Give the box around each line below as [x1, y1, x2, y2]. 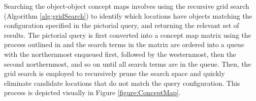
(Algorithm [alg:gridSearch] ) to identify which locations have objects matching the [4, 10, 252, 21]
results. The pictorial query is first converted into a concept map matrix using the [4, 29, 251, 40]
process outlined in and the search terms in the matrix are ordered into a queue [4, 39, 244, 50]
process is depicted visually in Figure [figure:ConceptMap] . [4, 87, 181, 98]
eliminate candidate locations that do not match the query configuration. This [4, 77, 240, 88]
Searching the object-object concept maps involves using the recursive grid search [4, 1, 249, 11]
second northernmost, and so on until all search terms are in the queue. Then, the [4, 58, 251, 69]
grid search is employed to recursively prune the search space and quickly [4, 68, 225, 78]
